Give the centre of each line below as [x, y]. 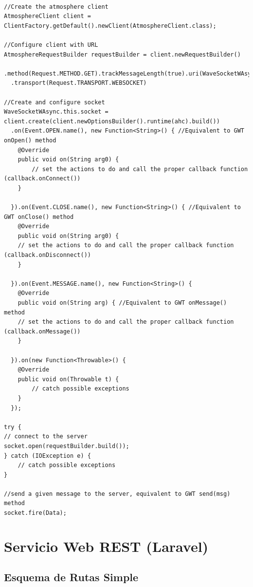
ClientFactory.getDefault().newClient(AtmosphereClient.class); [110, 26]
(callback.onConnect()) [42, 179]
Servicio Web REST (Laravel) [106, 546]
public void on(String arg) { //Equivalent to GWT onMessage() [122, 303]
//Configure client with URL [51, 45]
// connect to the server [46, 437]
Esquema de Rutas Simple [71, 577]
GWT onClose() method [39, 217]
